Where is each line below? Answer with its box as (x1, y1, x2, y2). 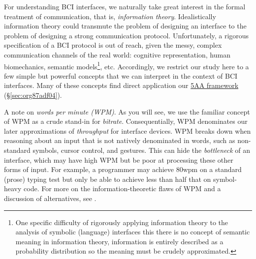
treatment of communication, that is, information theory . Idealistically (4, 11, 216, 21)
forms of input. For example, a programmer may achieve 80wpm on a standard (4, 164, 242, 174)
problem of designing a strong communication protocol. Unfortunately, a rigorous (4, 30, 249, 40)
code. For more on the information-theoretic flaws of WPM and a (24, 183, 221, 194)
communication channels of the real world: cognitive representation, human (4, 49, 230, 59)
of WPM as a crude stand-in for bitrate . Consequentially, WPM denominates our (4, 116, 248, 126)
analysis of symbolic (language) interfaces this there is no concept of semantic (15, 227, 250, 237)
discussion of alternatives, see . (4, 193, 96, 203)
